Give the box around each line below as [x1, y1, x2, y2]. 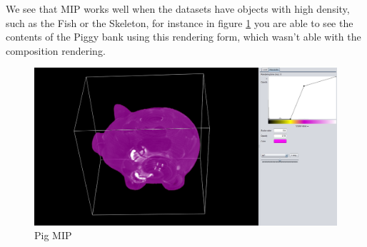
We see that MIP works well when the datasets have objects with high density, [6, 1, 350, 16]
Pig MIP [34, 228, 72, 243]
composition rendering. [6, 43, 106, 58]
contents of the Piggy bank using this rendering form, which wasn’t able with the [6, 29, 361, 44]
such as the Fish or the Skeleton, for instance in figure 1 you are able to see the [6, 15, 353, 30]
